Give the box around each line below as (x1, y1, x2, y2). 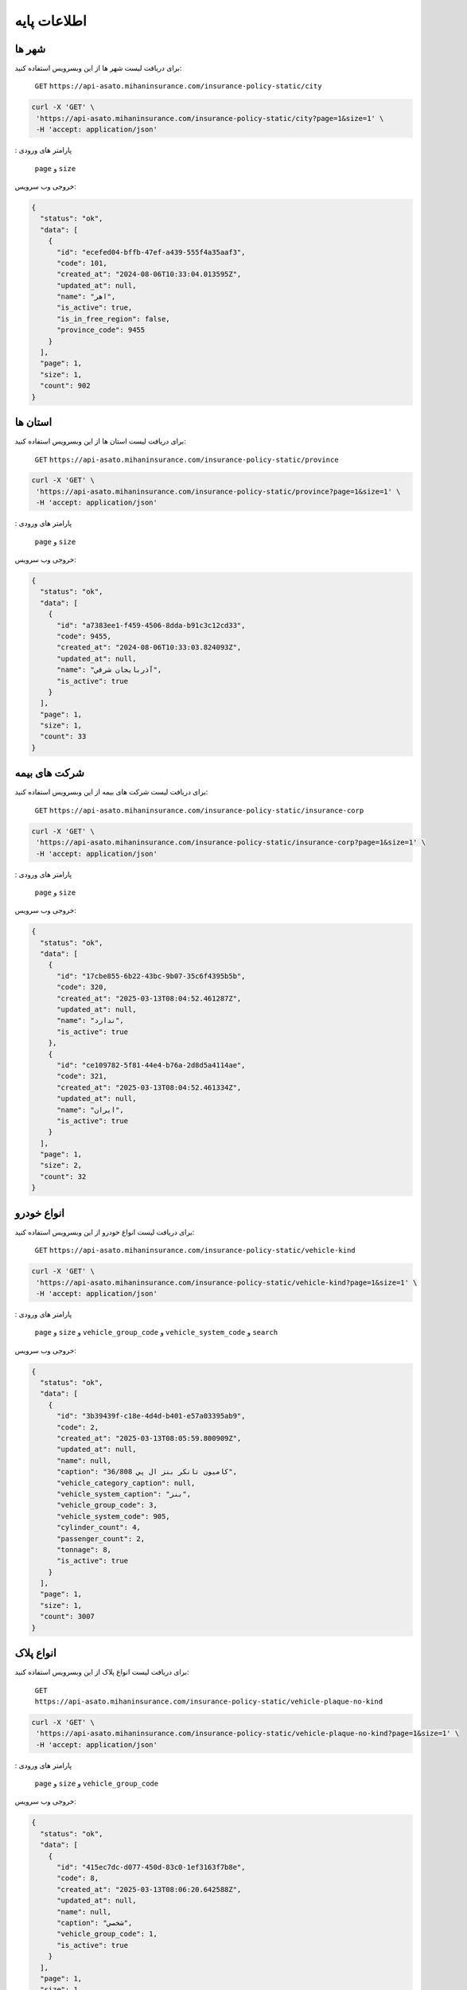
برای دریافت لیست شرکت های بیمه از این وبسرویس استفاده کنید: (14, 787, 208, 797)
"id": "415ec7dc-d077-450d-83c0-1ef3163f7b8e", (56, 1863, 246, 1872)
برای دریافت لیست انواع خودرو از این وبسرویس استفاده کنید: (14, 1227, 195, 1237)
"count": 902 (40, 381, 91, 390)
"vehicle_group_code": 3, (56, 1500, 158, 1510)
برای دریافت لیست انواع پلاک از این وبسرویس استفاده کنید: (14, 1668, 190, 1677)
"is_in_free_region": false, (56, 314, 170, 323)
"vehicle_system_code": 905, (56, 1512, 170, 1520)
